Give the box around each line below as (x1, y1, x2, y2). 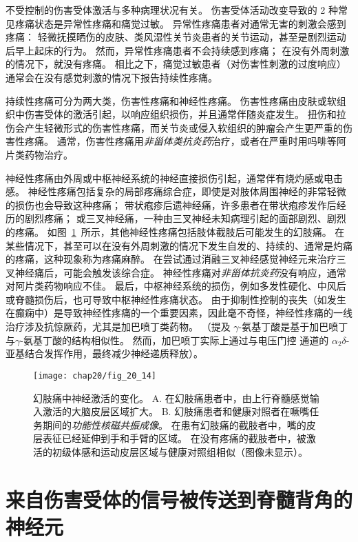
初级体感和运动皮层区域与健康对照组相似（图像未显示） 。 (52, 444, 308, 459)
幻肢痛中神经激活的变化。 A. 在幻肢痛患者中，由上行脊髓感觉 (33, 390, 310, 405)
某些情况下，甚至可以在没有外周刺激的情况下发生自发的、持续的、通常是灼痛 (6, 238, 352, 252)
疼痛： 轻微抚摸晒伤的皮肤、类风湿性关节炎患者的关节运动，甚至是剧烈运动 (6, 30, 346, 44)
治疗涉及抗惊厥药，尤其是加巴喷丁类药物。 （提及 (6, 319, 231, 334)
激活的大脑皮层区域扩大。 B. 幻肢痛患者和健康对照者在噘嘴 (42, 404, 310, 419)
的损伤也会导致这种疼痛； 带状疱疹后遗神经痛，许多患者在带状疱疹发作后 (6, 197, 337, 212)
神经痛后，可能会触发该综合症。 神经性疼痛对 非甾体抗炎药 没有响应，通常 (14, 265, 346, 279)
